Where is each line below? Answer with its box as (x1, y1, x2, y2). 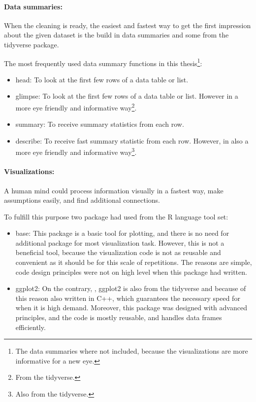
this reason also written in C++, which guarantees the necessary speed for (15, 292, 240, 303)
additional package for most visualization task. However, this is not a (15, 237, 224, 248)
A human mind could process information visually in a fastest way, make (4, 185, 224, 195)
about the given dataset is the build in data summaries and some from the (4, 30, 229, 40)
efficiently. (15, 322, 46, 332)
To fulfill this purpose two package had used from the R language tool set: (4, 211, 228, 221)
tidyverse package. (4, 39, 59, 49)
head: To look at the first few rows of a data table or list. (15, 74, 189, 84)
